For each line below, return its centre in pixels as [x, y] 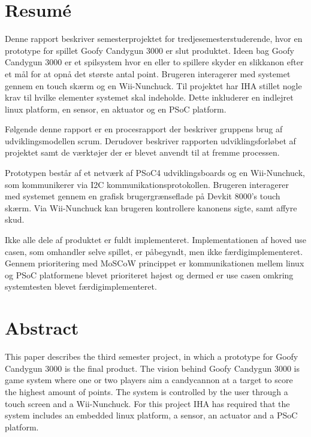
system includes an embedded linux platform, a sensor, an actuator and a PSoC [151, 415]
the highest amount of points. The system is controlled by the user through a [147, 391]
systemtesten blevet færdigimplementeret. [81, 286]
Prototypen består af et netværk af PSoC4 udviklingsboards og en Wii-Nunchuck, [155, 173]
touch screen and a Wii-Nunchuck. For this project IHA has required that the [147, 403]
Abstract [42, 328]
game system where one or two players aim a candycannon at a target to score [149, 380]
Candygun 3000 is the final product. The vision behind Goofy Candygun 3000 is [152, 368]
